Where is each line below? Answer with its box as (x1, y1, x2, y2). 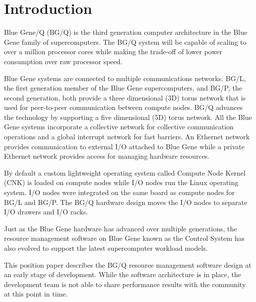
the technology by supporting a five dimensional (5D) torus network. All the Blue (4, 111, 252, 122)
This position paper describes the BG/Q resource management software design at (4, 259, 252, 270)
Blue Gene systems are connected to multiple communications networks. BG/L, (4, 73, 246, 83)
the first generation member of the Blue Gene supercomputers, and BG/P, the (4, 83, 242, 93)
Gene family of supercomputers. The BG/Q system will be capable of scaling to (4, 36, 247, 47)
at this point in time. (4, 289, 68, 299)
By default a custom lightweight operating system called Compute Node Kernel (4, 167, 246, 178)
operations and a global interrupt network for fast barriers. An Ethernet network (4, 131, 250, 142)
